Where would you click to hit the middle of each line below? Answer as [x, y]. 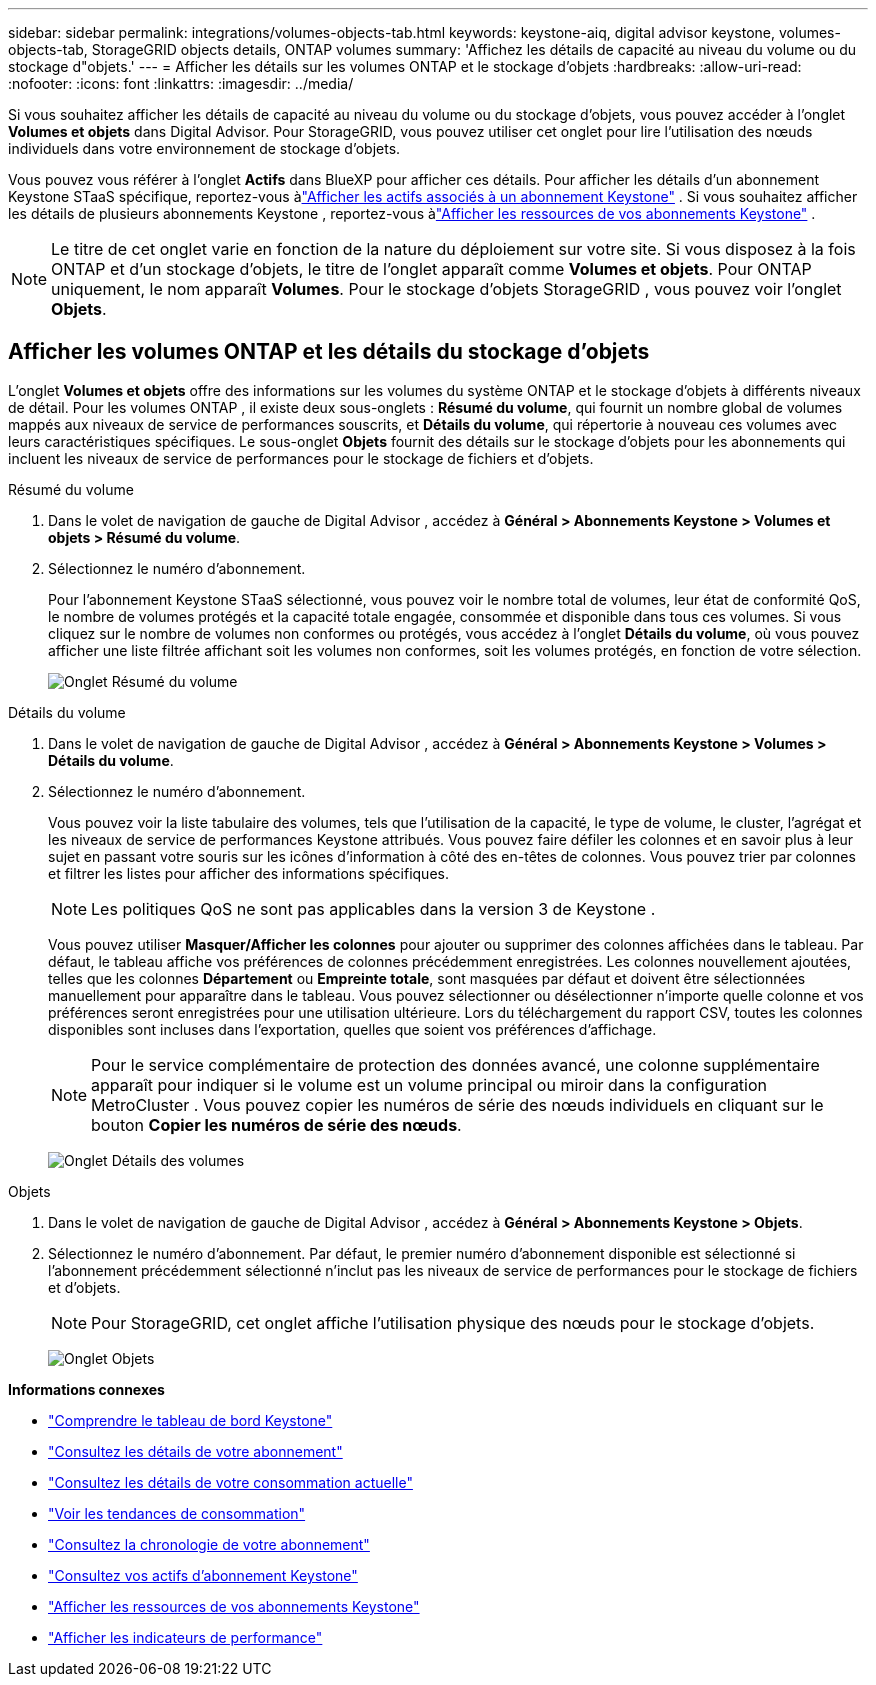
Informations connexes [86, 1389]
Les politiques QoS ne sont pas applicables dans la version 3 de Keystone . [373, 908]
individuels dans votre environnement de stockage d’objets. [204, 148]
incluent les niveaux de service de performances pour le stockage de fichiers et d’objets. [301, 458]
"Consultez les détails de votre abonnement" [195, 1451]
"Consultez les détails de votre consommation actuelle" [230, 1482]
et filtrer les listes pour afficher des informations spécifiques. [248, 873]
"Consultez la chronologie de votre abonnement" [209, 1544]
